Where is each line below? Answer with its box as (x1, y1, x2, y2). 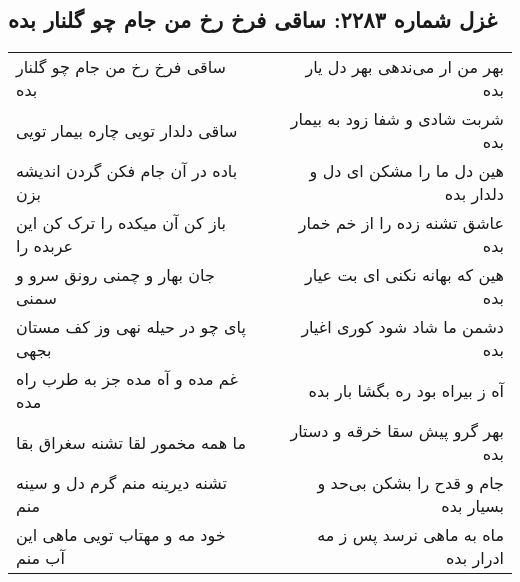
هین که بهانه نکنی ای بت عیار (305, 263, 504, 287)
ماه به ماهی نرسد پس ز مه (317, 523, 504, 547)
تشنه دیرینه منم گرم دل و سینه (16, 471, 227, 495)
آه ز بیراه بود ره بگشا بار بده (308, 378, 504, 402)
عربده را (16, 234, 74, 258)
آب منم (16, 546, 65, 570)
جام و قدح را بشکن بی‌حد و (317, 471, 504, 495)
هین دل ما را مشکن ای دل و (309, 159, 504, 183)
